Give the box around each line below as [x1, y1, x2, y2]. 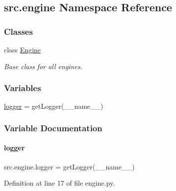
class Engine [4, 45, 41, 54]
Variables [4, 82, 41, 94]
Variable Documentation [4, 121, 102, 134]
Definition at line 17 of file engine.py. [4, 178, 115, 188]
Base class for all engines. [4, 61, 82, 71]
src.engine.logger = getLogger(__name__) [4, 161, 135, 171]
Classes [4, 25, 33, 37]
